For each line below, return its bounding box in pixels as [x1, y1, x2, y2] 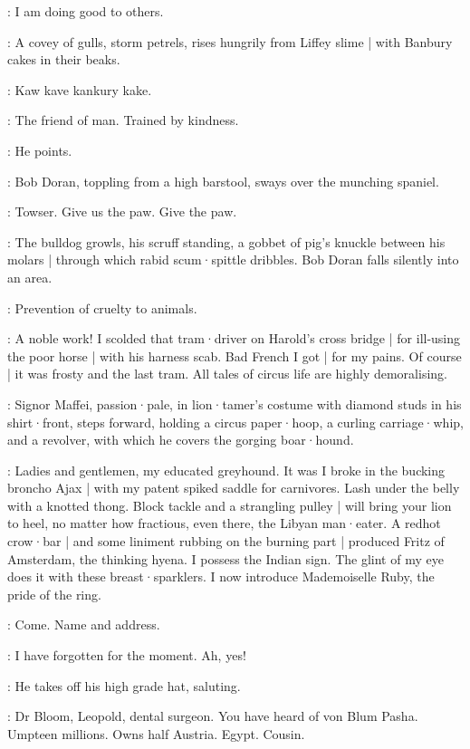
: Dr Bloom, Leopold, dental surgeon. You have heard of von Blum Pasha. [7, 706, 418, 725]
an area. [7, 267, 53, 286]
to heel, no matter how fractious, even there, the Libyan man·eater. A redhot [7, 514, 441, 533]
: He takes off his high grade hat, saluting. [7, 676, 241, 695]
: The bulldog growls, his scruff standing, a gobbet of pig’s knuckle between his [7, 232, 446, 251]
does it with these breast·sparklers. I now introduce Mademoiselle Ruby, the [7, 567, 435, 586]
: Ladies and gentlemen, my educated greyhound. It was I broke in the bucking [7, 460, 446, 479]
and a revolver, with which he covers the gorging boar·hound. [7, 430, 354, 449]
